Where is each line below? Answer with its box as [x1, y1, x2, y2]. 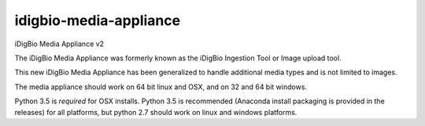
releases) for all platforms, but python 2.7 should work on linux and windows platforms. [14, 107, 297, 117]
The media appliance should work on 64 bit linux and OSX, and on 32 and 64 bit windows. [14, 82, 307, 92]
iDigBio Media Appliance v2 [14, 39, 105, 49]
